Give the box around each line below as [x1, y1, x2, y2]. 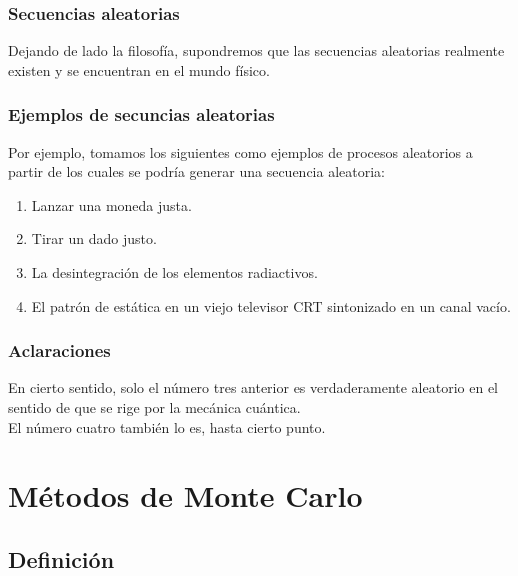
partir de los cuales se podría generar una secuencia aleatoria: [8, 161, 385, 182]
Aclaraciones [8, 338, 111, 363]
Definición [8, 543, 115, 574]
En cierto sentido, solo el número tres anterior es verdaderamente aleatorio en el [8, 377, 498, 398]
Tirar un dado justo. [31, 228, 157, 249]
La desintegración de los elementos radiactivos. [31, 262, 318, 282]
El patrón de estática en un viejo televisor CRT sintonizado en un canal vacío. [31, 295, 511, 316]
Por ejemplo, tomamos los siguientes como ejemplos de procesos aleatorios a [8, 141, 473, 162]
